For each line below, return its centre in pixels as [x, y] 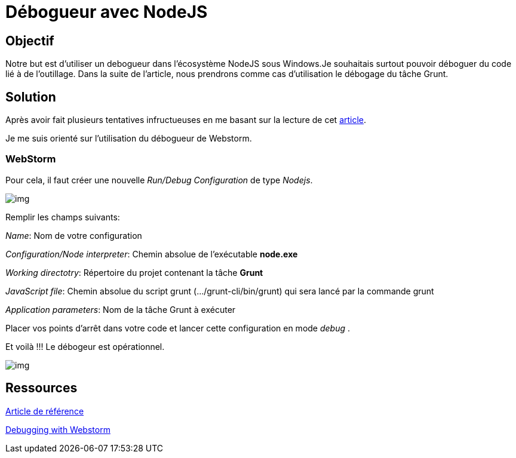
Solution [31, 97]
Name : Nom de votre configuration [74, 235]
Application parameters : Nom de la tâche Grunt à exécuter [121, 309]
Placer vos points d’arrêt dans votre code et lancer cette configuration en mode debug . [178, 328]
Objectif [30, 41]
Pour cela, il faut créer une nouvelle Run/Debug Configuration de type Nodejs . [159, 180]
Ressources [42, 388]
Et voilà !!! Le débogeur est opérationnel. [85, 346]
